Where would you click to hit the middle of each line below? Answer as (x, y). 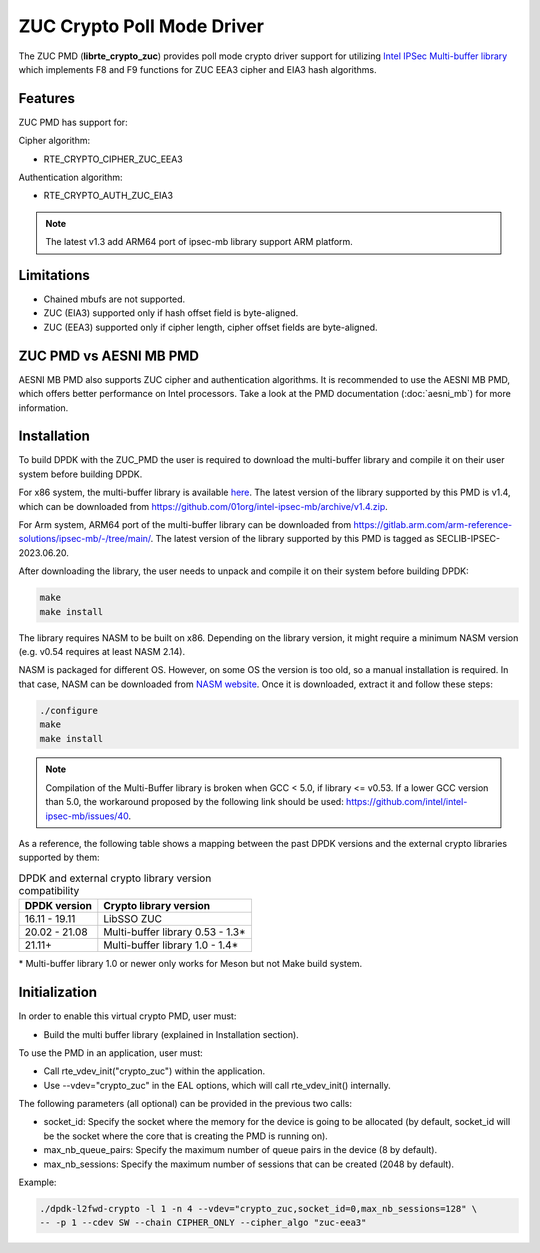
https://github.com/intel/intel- (406, 802)
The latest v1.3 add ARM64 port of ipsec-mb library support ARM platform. (199, 242)
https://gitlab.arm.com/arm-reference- (433, 525)
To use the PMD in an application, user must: (111, 1052)
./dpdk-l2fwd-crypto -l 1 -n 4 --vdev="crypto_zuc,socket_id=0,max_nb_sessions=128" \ (258, 1208)
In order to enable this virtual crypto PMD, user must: (127, 1016)
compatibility (49, 891)
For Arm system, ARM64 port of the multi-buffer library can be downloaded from (185, 525)
